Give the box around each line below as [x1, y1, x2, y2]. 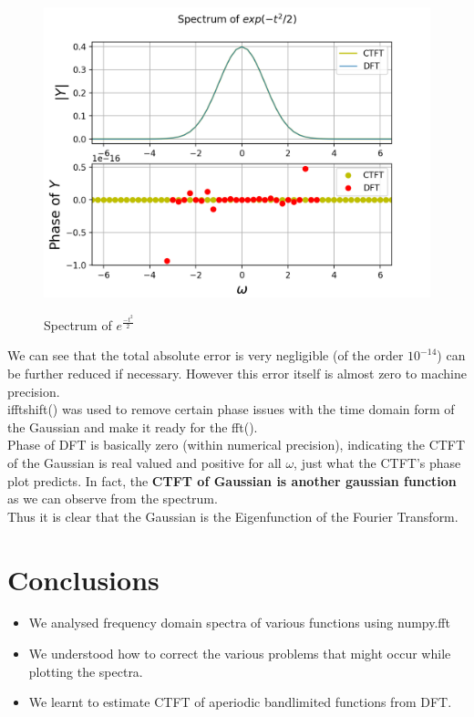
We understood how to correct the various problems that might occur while [28, 644, 451, 663]
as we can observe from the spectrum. [7, 489, 218, 508]
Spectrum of [44, 315, 112, 334]
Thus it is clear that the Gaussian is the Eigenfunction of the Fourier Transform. [7, 506, 459, 525]
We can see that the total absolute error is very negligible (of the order [7, 346, 404, 365]
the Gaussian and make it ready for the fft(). [7, 417, 258, 436]
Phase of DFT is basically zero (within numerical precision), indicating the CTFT [7, 435, 466, 454]
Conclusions [7, 560, 160, 597]
